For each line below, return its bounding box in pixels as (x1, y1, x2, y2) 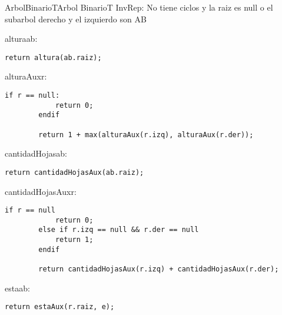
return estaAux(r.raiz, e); (5, 303, 115, 311)
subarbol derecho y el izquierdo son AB (5, 12, 147, 25)
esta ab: (5, 281, 30, 294)
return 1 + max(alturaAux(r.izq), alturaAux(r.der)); (38, 130, 254, 139)
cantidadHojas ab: (5, 147, 67, 160)
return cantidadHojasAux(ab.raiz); (5, 168, 144, 177)
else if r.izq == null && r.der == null (38, 226, 199, 234)
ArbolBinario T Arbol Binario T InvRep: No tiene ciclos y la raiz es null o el (5, 1, 273, 13)
